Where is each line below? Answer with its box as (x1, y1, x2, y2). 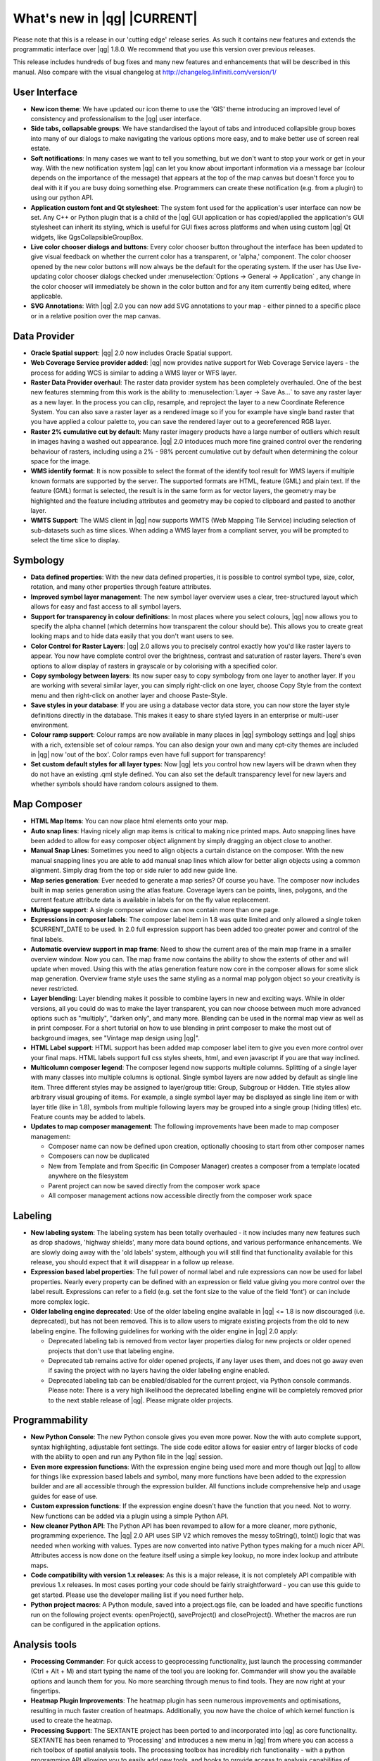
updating (30, 272, 57, 281)
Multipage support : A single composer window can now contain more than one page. (30, 905, 281, 914)
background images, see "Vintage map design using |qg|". (30, 1033, 201, 1042)
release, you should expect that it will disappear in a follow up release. (30, 1258, 234, 1267)
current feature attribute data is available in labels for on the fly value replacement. (30, 895, 271, 904)
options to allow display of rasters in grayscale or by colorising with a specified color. (30, 661, 278, 670)
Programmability (13, 1414, 88, 1426)
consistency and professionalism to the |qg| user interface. (30, 115, 202, 123)
